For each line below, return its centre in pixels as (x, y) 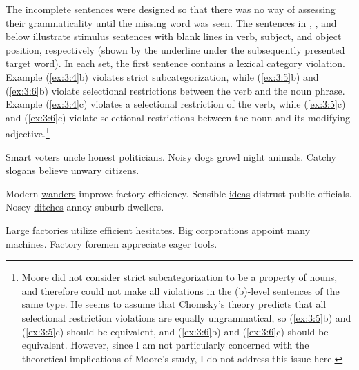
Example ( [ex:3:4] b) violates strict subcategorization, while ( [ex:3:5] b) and (162, 76)
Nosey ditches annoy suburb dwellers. (85, 207)
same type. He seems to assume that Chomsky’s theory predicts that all (174, 304)
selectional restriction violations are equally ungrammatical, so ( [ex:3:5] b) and (186, 317)
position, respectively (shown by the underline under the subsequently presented (175, 49)
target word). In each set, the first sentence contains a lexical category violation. (175, 63)
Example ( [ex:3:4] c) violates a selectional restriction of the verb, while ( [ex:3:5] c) (176, 104)
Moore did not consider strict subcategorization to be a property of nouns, (179, 277)
